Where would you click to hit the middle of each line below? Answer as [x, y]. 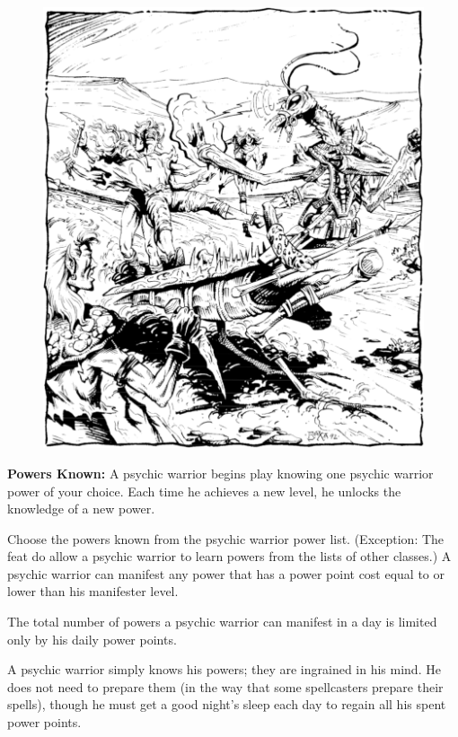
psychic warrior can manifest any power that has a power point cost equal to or [226, 573]
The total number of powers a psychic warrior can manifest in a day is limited [222, 622]
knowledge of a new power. [81, 509]
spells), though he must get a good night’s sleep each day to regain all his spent [227, 704]
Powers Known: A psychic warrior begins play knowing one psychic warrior [220, 473]
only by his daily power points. [92, 639]
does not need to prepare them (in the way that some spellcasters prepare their [225, 686]
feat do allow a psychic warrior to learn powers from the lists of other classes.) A [229, 556]
